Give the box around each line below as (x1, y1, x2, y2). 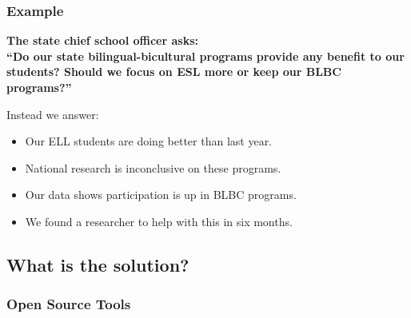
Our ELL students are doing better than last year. (25, 133, 273, 149)
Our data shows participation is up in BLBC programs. (25, 186, 297, 203)
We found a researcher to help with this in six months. (25, 213, 293, 229)
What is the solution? (6, 252, 190, 276)
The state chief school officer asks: (6, 32, 198, 49)
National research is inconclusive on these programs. (25, 159, 281, 176)
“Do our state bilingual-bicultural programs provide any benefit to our (6, 47, 405, 64)
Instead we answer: (6, 105, 99, 122)
